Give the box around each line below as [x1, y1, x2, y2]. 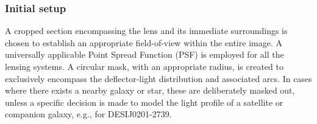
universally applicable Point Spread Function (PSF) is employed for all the [5, 48, 284, 61]
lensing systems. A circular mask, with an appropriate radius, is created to [5, 60, 283, 72]
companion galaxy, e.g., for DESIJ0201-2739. [5, 108, 172, 120]
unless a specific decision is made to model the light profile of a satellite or [5, 95, 283, 108]
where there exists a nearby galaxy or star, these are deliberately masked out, [5, 84, 295, 97]
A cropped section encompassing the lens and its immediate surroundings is [5, 24, 288, 37]
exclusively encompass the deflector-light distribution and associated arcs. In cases [5, 72, 312, 84]
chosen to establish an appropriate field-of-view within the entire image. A [5, 36, 282, 49]
